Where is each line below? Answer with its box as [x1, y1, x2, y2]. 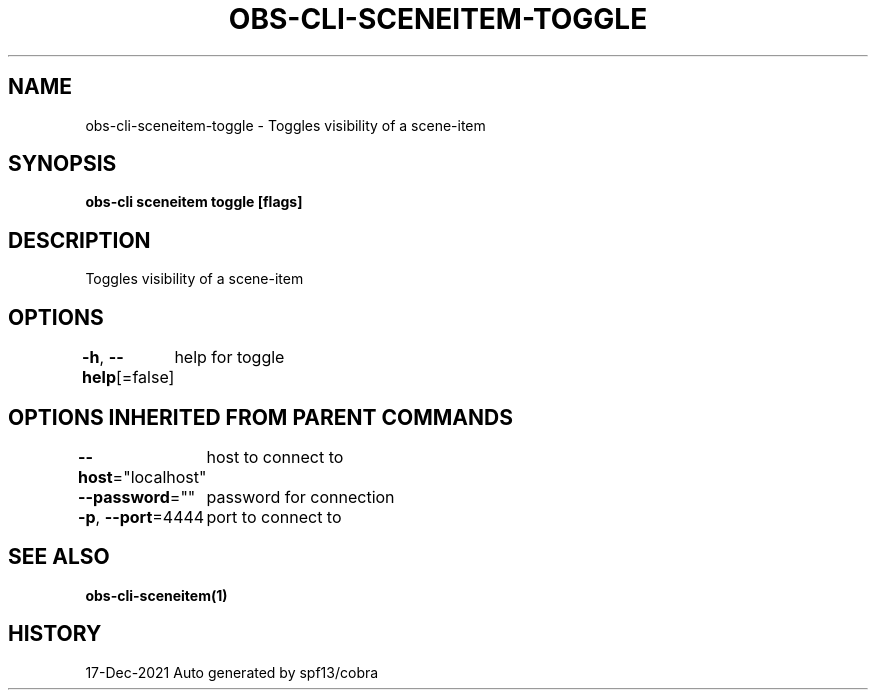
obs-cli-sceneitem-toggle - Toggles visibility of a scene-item [85, 116, 486, 134]
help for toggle [174, 347, 285, 368]
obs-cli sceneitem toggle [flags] [85, 193, 303, 211]
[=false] [116, 367, 175, 388]
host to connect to [206, 446, 344, 467]
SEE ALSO [8, 544, 110, 570]
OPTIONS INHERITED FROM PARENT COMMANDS [8, 404, 513, 430]
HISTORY [8, 621, 102, 647]
